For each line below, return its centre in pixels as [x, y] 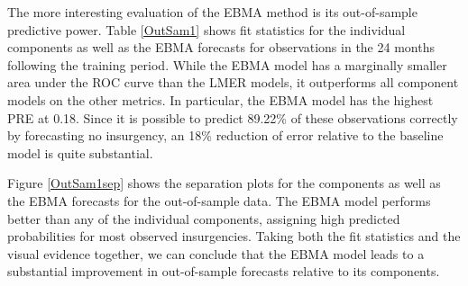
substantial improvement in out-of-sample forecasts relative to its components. [224, 271]
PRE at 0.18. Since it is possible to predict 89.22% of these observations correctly [233, 117]
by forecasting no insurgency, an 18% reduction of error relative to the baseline [225, 135]
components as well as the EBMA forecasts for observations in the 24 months [221, 47]
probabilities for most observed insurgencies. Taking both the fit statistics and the [234, 236]
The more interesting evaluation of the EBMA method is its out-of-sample [212, 12]
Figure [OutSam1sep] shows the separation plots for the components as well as [224, 183]
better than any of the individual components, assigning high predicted [204, 218]
